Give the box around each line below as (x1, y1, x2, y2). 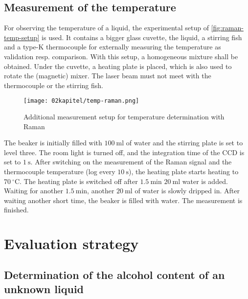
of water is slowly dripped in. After (135, 185, 240, 196)
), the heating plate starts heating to (128, 166, 239, 176)
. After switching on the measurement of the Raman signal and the (30, 157, 232, 167)
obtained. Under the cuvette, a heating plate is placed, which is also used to (4, 61, 232, 71)
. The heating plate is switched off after (20, 176, 138, 186)
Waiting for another (4, 185, 64, 196)
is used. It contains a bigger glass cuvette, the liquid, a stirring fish (42, 32, 242, 42)
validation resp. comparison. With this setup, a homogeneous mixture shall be (4, 51, 238, 61)
